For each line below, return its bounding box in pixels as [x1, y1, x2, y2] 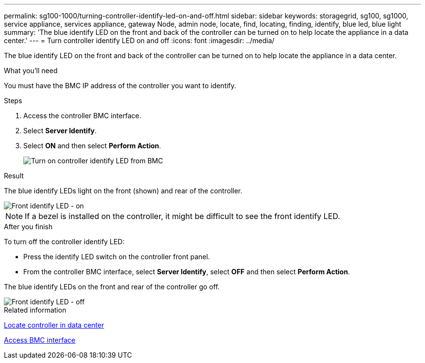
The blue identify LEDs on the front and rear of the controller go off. [4, 283, 220, 291]
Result [4, 172, 24, 180]
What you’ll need [4, 66, 58, 75]
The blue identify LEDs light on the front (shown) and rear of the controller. [4, 187, 243, 195]
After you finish [4, 222, 53, 231]
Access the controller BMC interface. [23, 111, 142, 120]
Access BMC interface [4, 336, 76, 344]
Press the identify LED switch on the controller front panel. [23, 253, 210, 261]
